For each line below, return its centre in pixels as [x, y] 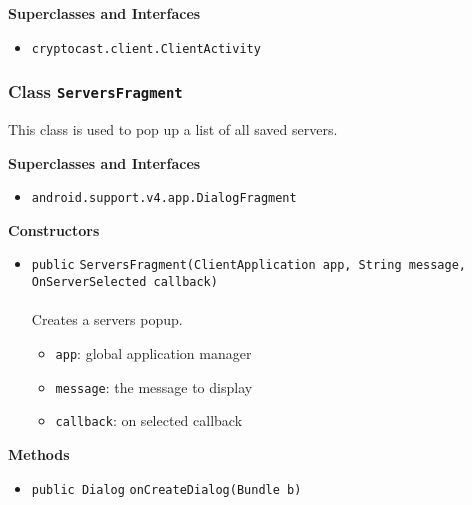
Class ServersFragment [95, 91]
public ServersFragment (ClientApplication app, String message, [249, 265]
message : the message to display [154, 386]
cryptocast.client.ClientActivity [146, 48]
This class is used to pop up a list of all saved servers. [173, 129]
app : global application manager [153, 352]
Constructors [54, 229]
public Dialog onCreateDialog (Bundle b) [166, 489]
